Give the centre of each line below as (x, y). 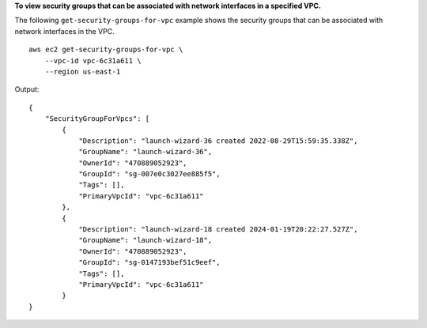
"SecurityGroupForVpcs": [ (97, 119)
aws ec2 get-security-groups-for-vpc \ (106, 50)
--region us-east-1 (83, 72)
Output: (27, 89)
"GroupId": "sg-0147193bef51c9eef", (149, 262)
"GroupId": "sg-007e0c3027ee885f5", (149, 174)
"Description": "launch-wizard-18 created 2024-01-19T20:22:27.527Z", (218, 230)
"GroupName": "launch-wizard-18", (145, 240)
